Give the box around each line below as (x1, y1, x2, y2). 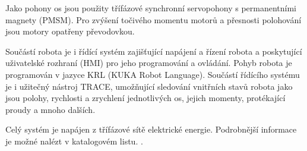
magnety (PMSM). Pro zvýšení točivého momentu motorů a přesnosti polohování (5, 13, 302, 26)
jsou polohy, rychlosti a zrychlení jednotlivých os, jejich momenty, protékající (5, 92, 286, 104)
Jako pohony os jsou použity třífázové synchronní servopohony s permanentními (5, 2, 296, 14)
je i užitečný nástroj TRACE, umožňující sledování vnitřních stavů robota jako (5, 80, 293, 92)
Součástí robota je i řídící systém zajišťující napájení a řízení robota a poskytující (5, 45, 302, 57)
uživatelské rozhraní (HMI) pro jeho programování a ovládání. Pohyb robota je (5, 56, 292, 69)
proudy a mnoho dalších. (5, 103, 96, 115)
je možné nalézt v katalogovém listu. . (5, 134, 143, 147)
